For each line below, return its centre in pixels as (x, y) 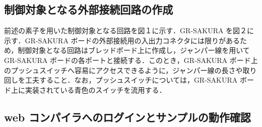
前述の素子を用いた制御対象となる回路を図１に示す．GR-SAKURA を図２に (129, 30)
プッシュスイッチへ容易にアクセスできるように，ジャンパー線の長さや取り (134, 70)
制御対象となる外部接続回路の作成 (89, 9)
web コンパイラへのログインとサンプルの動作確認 (127, 117)
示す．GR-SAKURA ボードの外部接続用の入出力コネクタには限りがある (122, 40)
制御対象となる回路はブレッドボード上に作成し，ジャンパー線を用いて (134, 50)
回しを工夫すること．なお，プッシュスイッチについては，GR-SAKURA (121, 80)
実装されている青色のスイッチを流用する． (95, 89)
